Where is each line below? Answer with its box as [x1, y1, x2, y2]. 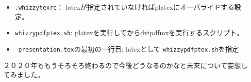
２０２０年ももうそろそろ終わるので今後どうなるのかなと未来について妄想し [3, 60, 248, 70]
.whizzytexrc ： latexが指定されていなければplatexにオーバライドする [15, 2, 234, 12]
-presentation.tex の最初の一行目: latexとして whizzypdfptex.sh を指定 [15, 43, 239, 54]
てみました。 [3, 69, 44, 80]
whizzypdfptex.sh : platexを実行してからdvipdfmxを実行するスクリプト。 [15, 27, 244, 38]
